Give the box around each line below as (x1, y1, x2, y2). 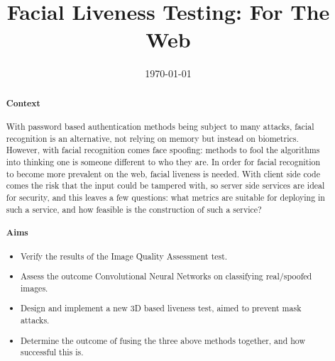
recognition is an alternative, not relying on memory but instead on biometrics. (6, 132, 299, 144)
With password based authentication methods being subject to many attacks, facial (6, 121, 314, 133)
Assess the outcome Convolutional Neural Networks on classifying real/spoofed (21, 270, 312, 282)
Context (6, 96, 40, 109)
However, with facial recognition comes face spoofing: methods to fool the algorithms (6, 144, 320, 156)
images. (21, 282, 48, 294)
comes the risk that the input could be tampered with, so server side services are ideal (6, 179, 325, 191)
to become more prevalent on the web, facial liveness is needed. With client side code (6, 167, 320, 179)
